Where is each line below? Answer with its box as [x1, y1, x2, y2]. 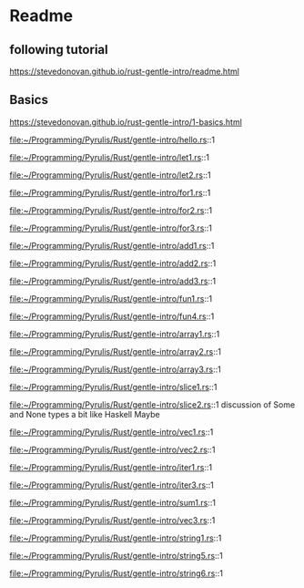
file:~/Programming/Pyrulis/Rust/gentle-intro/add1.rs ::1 [9, 240, 215, 251]
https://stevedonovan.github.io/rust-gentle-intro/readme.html [9, 66, 239, 77]
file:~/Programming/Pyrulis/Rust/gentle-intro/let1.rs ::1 [9, 151, 209, 162]
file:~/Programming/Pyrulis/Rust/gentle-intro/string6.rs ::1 [9, 567, 223, 579]
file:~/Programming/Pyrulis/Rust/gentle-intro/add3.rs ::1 [9, 275, 217, 286]
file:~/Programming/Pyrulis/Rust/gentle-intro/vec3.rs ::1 [9, 514, 216, 525]
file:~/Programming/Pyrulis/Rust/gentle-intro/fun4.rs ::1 [9, 311, 215, 322]
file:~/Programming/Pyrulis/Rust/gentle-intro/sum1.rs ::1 [9, 497, 217, 508]
